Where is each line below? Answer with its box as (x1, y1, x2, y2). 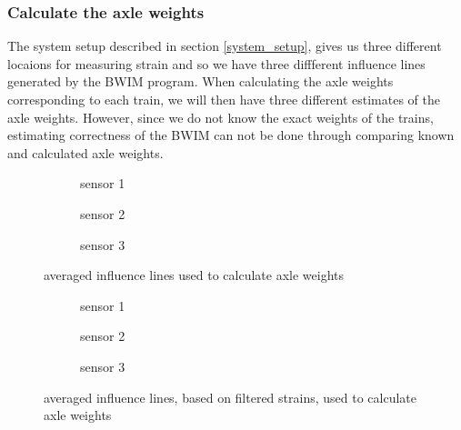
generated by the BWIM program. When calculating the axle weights (7, 72, 394, 91)
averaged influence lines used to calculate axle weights (44, 265, 345, 285)
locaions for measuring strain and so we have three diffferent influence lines (7, 54, 426, 73)
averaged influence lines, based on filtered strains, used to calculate (44, 387, 416, 406)
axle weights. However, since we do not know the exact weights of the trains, (7, 107, 434, 126)
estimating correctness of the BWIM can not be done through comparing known (7, 125, 455, 145)
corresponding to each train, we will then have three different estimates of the (7, 90, 440, 108)
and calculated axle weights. (7, 143, 164, 162)
